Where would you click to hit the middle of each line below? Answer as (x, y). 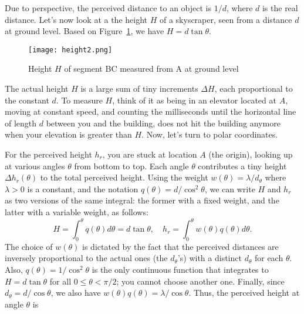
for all (60, 281)
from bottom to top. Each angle (131, 166)
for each (269, 258)
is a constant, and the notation (83, 188)
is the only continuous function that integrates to (180, 270)
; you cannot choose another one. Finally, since (200, 281)
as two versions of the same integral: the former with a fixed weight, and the (142, 200)
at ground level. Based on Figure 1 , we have (85, 31)
